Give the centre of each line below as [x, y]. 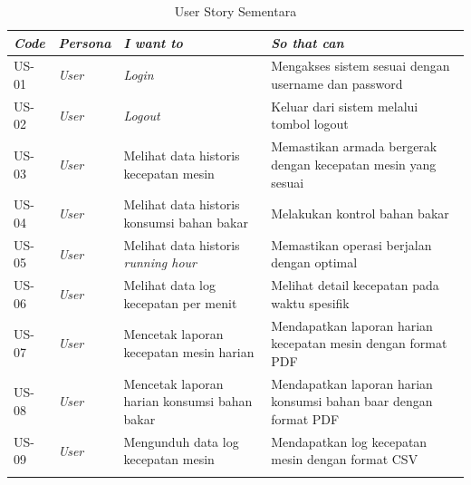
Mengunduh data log [181, 441]
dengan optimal [314, 262]
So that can [308, 42]
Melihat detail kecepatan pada [355, 285]
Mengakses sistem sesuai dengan [360, 66]
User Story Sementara [235, 11]
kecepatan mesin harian [189, 352]
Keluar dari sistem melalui [345, 106]
